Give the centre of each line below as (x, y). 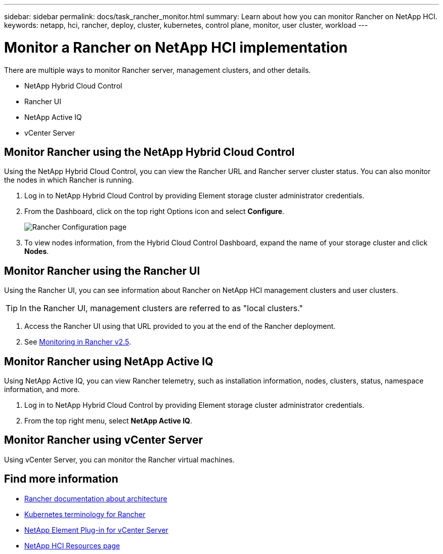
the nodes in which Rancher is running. (69, 180)
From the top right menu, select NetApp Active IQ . (108, 421)
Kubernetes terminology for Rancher (85, 514)
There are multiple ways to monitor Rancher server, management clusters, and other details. (158, 70)
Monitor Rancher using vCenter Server (104, 440)
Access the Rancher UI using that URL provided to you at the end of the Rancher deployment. (180, 326)
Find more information (61, 479)
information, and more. (42, 390)
